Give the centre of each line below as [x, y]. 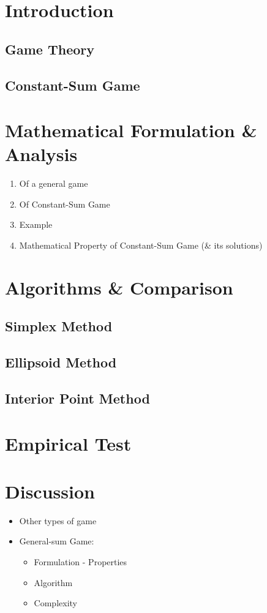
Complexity [55, 603]
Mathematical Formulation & [131, 130]
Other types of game [58, 520]
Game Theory [50, 49]
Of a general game [54, 183]
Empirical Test [68, 443]
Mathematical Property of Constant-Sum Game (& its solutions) [141, 245]
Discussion [50, 491]
